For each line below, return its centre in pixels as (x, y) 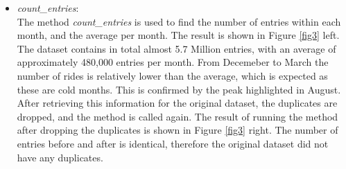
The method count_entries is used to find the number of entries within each (179, 21)
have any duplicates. (60, 157)
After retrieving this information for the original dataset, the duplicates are (177, 103)
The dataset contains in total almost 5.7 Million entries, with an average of (176, 48)
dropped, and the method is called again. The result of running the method (178, 116)
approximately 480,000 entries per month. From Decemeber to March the (173, 62)
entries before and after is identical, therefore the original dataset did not (173, 143)
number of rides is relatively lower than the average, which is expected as (172, 75)
